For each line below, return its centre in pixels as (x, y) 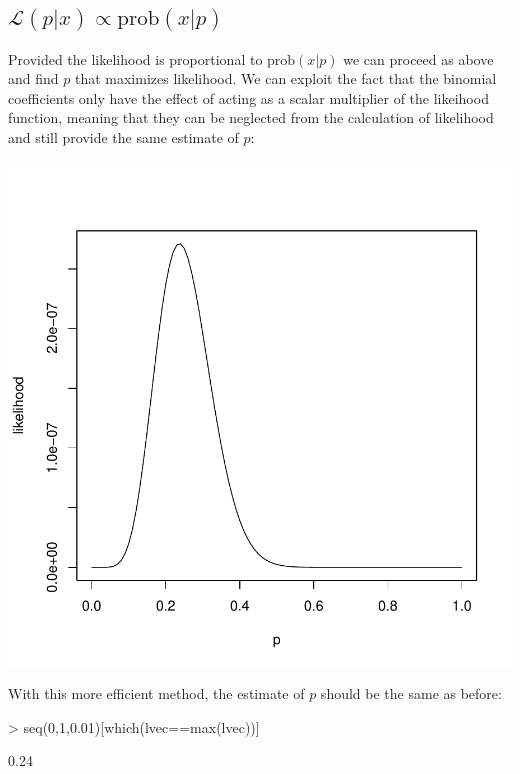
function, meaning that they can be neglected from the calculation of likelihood (251, 117)
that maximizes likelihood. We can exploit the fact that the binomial (285, 78)
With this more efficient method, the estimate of (156, 693)
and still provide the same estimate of (123, 136)
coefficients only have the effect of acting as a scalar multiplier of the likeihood (248, 97)
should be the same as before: (411, 693)
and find (33, 78)
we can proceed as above (418, 58)
